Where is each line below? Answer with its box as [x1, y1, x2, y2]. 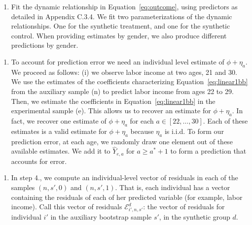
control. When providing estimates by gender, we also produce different [11, 30, 227, 40]
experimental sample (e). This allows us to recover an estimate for [11, 105, 211, 116]
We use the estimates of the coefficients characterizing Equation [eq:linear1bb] [11, 76, 248, 87]
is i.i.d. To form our [164, 126, 224, 136]
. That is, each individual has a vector [115, 182, 230, 192]
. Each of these [203, 115, 248, 126]
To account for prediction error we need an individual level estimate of [11, 56, 224, 66]
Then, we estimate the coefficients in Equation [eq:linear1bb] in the [11, 96, 216, 106]
